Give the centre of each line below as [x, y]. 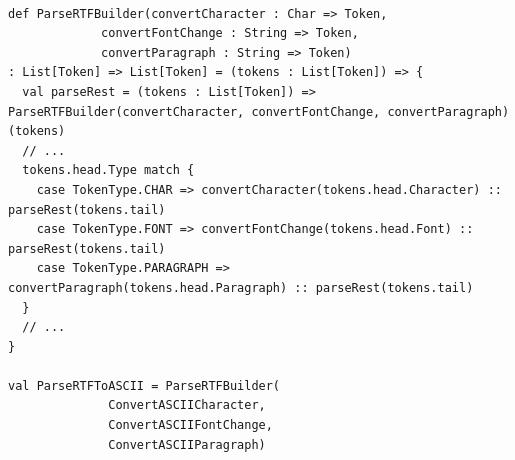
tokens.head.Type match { [108, 170]
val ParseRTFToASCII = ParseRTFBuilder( [144, 385]
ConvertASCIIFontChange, [190, 425]
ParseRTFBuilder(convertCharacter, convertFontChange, [194, 111]
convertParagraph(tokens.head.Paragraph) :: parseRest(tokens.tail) [241, 287]
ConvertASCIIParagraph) [187, 444]
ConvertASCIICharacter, [187, 405]
